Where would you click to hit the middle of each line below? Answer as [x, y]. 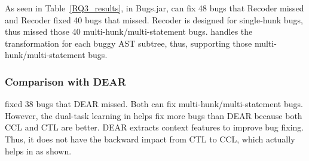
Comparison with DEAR [65, 81]
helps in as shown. [38, 151]
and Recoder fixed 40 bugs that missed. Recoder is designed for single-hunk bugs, [154, 19]
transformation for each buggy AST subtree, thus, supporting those [129, 43]
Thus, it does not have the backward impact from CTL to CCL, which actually [150, 139]
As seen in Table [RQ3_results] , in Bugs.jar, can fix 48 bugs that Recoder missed [154, 8]
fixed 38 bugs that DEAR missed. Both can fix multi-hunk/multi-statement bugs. [154, 104]
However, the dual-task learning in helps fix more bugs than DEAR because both [154, 115]
